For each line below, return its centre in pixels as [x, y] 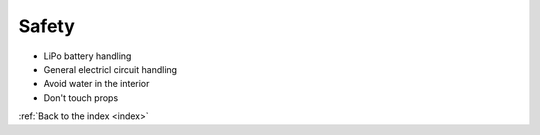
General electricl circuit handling [110, 69]
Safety [46, 26]
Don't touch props [81, 97]
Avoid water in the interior [96, 84]
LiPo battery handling [87, 56]
